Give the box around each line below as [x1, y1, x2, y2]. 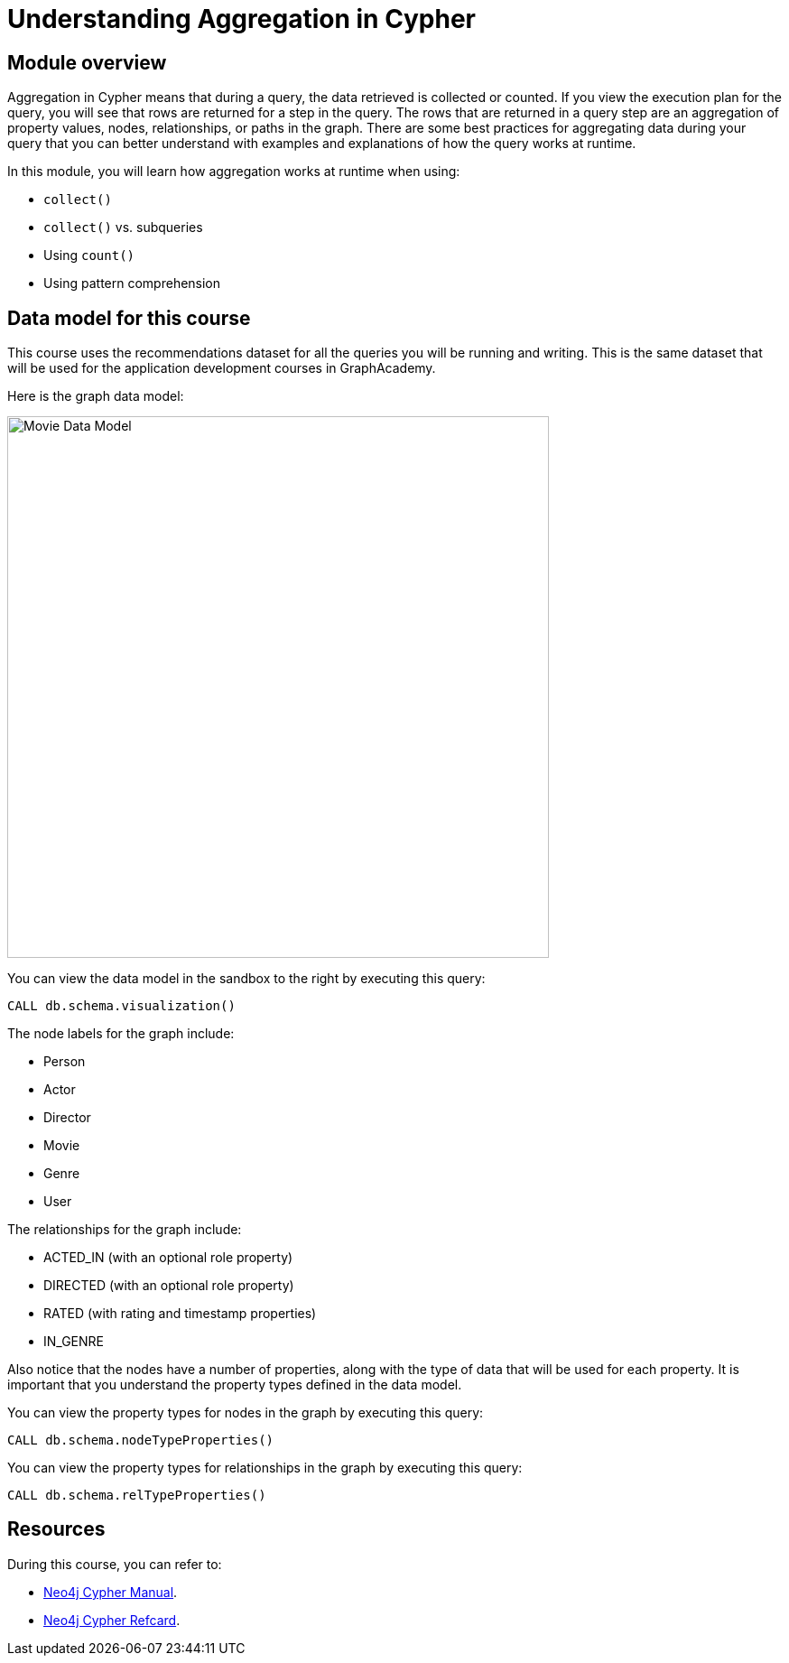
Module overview [7, 51, 167, 74]
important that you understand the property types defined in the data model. [7, 1377, 462, 1393]
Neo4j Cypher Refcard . [43, 1612, 181, 1628]
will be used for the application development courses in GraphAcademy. [7, 360, 436, 376]
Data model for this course [7, 306, 251, 330]
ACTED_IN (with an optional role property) [43, 1250, 293, 1266]
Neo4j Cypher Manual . [43, 1584, 178, 1600]
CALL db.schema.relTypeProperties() [7, 1488, 266, 1503]
